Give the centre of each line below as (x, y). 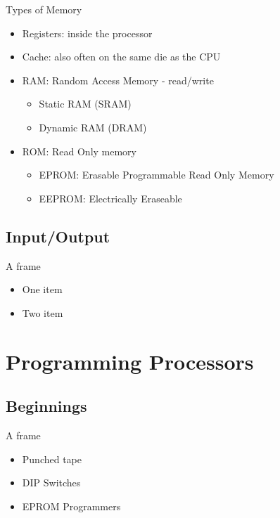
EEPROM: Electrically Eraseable (110, 198)
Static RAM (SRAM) (85, 104)
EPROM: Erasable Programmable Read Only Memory (157, 175)
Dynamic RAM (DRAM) (93, 127)
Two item (43, 312)
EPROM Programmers (71, 506)
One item (42, 289)
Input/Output (58, 236)
